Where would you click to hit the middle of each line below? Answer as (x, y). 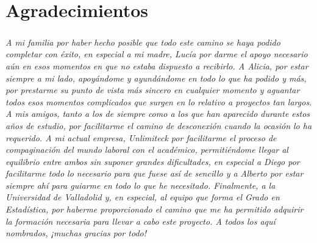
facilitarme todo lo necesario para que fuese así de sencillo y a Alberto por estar (155, 173)
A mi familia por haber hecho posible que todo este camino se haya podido (143, 42)
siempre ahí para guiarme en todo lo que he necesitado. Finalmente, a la (141, 185)
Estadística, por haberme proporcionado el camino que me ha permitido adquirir (155, 209)
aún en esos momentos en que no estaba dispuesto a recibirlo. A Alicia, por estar (157, 65)
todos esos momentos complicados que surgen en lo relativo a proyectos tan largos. (159, 101)
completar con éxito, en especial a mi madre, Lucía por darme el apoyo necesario (157, 54)
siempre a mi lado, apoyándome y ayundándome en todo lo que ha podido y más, (156, 78)
